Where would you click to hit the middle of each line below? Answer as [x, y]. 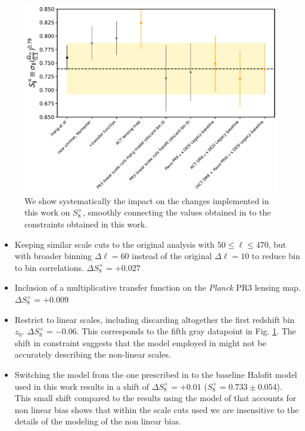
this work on [47, 212]
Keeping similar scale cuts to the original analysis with [115, 244]
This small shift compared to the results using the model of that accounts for [155, 398]
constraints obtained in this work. [86, 224]
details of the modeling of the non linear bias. [98, 421]
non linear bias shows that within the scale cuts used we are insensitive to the [157, 409]
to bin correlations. [49, 267]
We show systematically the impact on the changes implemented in [147, 200]
